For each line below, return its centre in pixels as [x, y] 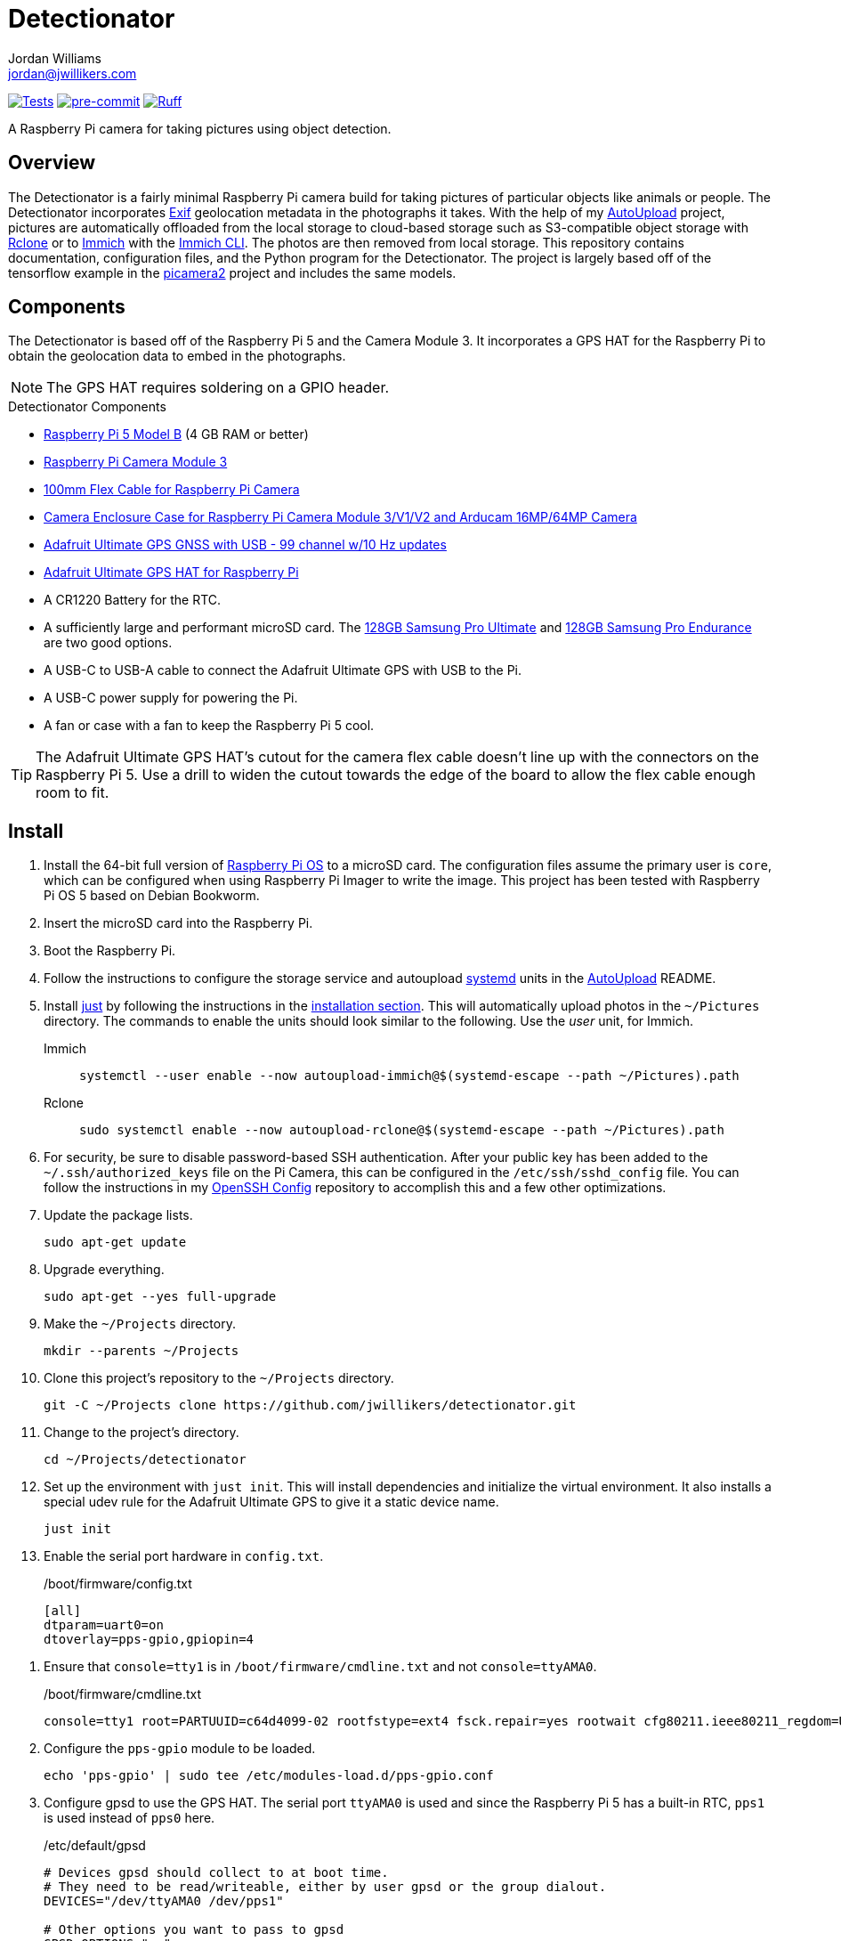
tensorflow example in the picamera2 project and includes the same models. [232, 272]
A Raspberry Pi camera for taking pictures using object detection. [200, 128]
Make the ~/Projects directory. [140, 1324]
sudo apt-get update [115, 1243]
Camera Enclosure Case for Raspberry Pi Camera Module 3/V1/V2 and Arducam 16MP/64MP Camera [340, 517]
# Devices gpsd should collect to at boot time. [216, 1873]
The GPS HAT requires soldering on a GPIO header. [218, 388]
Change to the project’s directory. [142, 1433]
